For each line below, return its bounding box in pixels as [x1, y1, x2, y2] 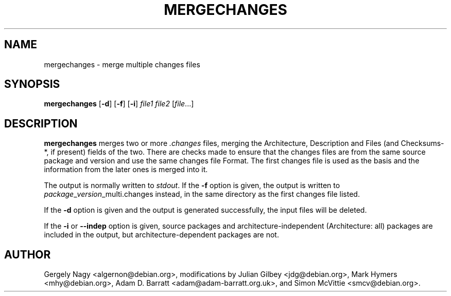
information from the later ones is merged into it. [44, 165, 208, 174]
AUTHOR [4, 248, 51, 261]
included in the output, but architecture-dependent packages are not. [44, 230, 279, 239]
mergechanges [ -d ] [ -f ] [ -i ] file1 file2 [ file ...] [44, 99, 194, 108]
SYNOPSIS [4, 78, 60, 91]
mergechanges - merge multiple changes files [44, 60, 200, 69]
